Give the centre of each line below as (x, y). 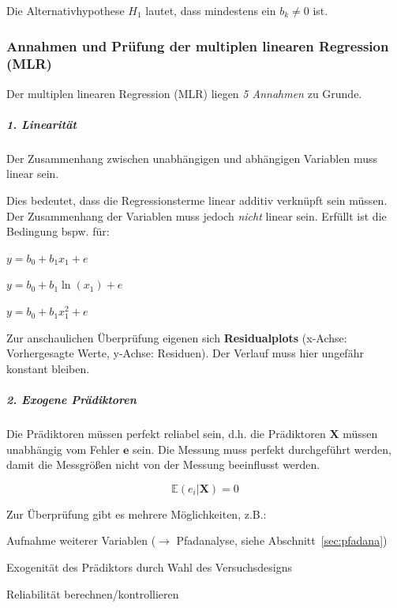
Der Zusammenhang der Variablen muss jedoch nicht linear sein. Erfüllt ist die (197, 215)
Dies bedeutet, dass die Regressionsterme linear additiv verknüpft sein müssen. (197, 200)
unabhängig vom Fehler (63, 449)
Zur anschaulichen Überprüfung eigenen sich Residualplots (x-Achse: (177, 337)
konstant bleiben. (48, 368)
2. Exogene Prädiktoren (71, 400)
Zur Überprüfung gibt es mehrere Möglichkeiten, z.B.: (137, 514)
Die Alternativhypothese (66, 10)
